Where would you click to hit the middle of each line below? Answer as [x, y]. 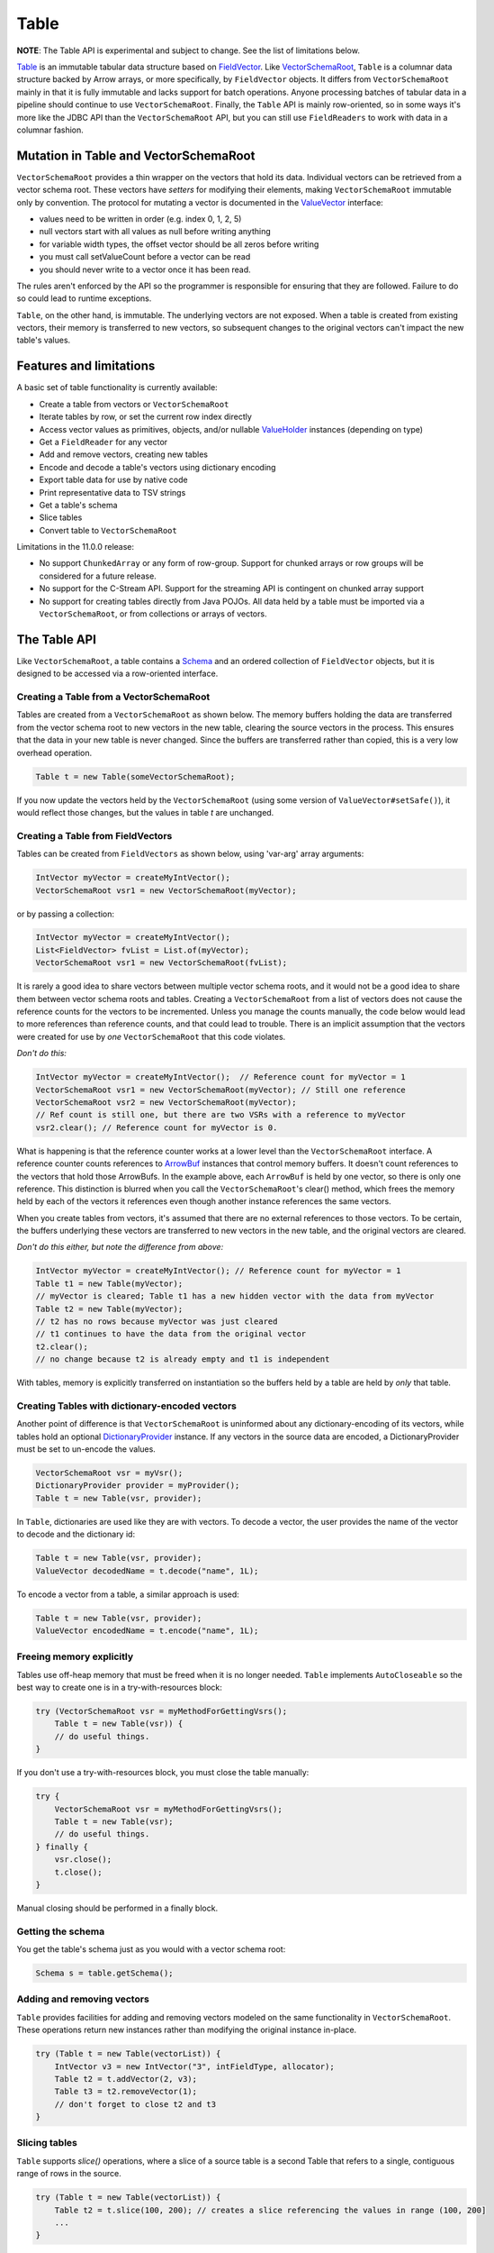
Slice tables [61, 517]
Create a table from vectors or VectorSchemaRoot [134, 404]
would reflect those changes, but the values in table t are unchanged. [145, 812]
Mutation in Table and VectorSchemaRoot [136, 155]
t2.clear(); [62, 1346]
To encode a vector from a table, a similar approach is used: [128, 1594]
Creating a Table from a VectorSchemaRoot [113, 697]
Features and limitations [86, 366]
